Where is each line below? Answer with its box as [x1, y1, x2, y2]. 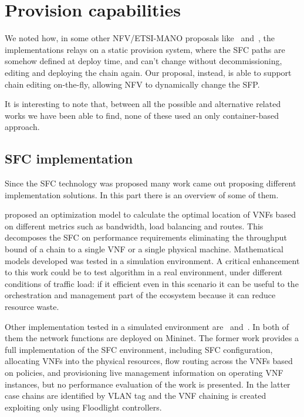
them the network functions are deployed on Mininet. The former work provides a [5, 332, 299, 344]
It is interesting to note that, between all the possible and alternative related [5, 98, 281, 110]
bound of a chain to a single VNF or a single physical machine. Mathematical [5, 243, 283, 255]
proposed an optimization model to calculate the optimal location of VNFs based [5, 208, 296, 221]
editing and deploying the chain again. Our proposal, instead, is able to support [5, 66, 292, 78]
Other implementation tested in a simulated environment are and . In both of [5, 320, 289, 332]
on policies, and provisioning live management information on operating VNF [5, 366, 283, 378]
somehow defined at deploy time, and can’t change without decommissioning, [5, 55, 282, 67]
